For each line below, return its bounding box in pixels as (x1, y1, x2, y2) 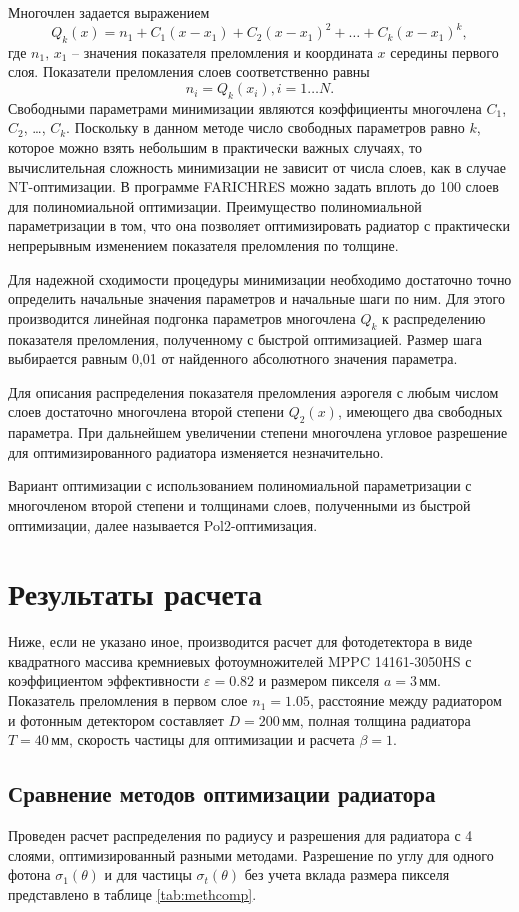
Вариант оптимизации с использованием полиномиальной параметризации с (8, 475, 472, 496)
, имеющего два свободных (337, 401, 503, 422)
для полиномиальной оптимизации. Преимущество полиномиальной (8, 195, 422, 216)
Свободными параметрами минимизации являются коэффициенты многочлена (8, 97, 482, 118)
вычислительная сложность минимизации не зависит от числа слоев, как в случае (8, 156, 506, 177)
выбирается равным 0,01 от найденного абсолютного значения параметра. (8, 348, 458, 369)
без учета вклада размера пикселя (244, 864, 450, 885)
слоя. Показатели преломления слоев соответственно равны (8, 61, 370, 82)
